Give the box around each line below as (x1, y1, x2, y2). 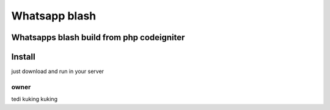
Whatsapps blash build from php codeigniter (11, 32, 185, 43)
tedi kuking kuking (11, 95, 58, 103)
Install (11, 52, 36, 62)
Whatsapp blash (11, 9, 97, 22)
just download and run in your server (11, 67, 104, 75)
